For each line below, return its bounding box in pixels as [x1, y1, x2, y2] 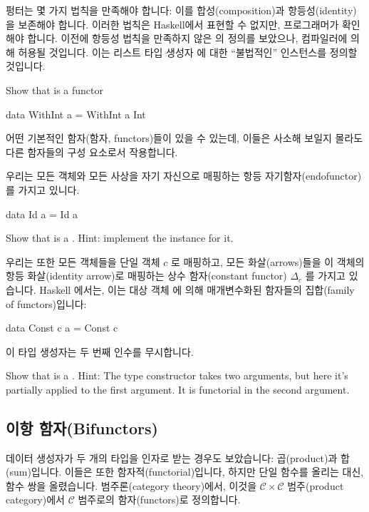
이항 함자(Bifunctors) [6, 416, 158, 439]
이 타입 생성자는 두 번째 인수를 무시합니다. [6, 344, 194, 359]
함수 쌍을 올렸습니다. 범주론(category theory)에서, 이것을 [6, 478, 257, 493]
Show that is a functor [6, 82, 104, 97]
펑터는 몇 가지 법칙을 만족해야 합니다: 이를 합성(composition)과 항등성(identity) [6, 3, 357, 17]
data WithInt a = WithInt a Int [6, 106, 146, 121]
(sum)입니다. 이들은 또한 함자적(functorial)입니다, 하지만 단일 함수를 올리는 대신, [6, 464, 364, 479]
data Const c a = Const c [6, 320, 118, 335]
